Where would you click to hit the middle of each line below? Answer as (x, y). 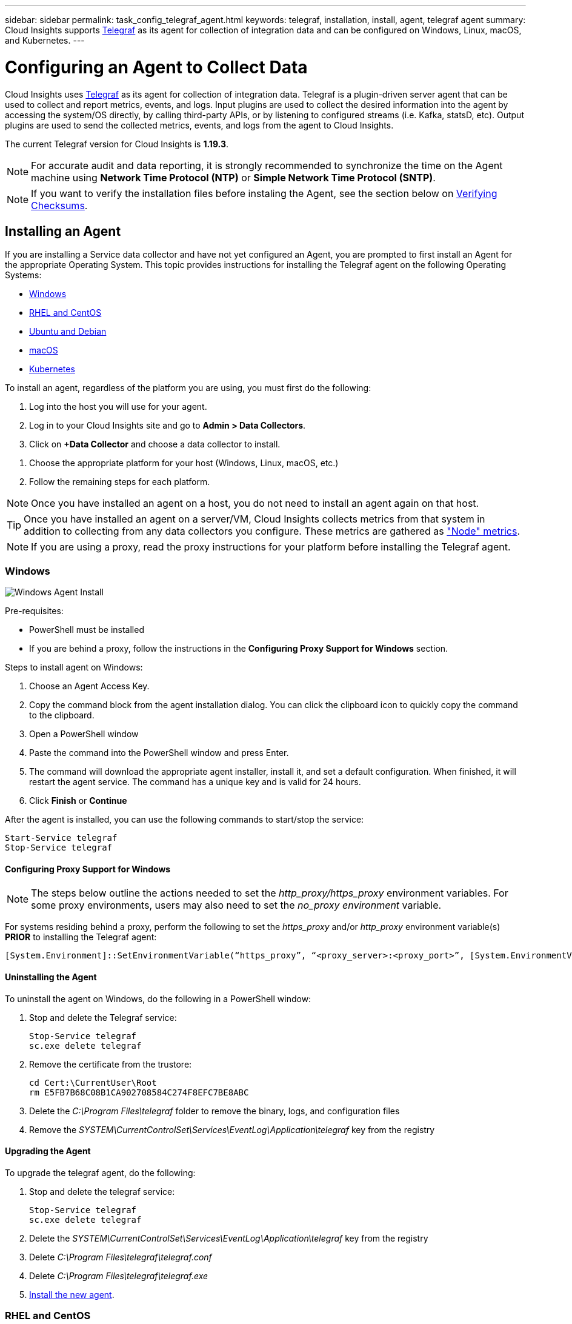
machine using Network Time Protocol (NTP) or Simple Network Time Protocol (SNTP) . (233, 177)
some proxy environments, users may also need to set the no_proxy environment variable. (236, 905)
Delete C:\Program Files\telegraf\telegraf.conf (121, 1257)
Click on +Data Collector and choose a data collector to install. (155, 444)
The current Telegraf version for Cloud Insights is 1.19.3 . (117, 144)
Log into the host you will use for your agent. (118, 407)
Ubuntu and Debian (68, 332)
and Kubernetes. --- (45, 40)
